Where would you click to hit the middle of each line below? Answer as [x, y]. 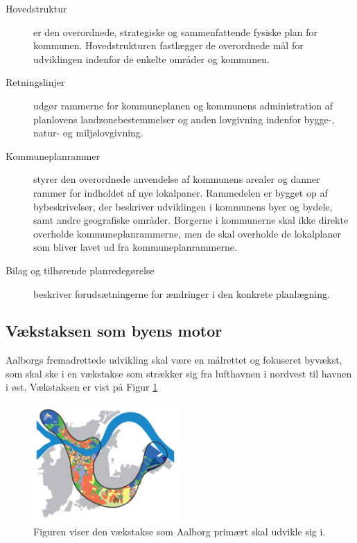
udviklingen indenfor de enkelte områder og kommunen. [151, 59]
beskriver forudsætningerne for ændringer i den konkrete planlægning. [182, 293]
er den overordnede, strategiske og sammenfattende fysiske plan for [176, 32]
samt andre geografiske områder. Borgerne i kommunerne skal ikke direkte [191, 220]
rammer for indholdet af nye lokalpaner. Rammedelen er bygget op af [181, 192]
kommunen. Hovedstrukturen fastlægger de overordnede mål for [168, 45]
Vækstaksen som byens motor [114, 331]
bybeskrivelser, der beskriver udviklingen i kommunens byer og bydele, [183, 206]
